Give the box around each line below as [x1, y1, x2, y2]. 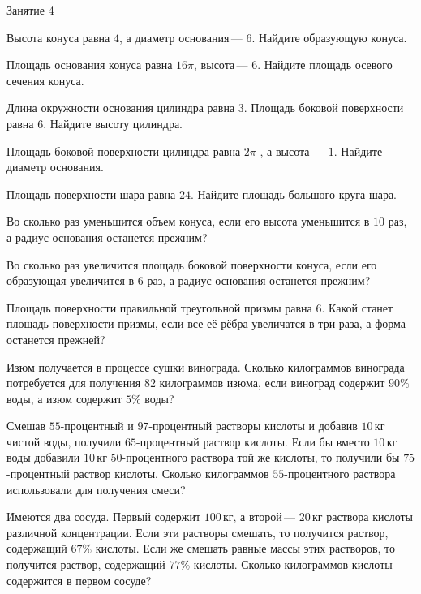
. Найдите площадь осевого [257, 56, 393, 73]
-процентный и [60, 417, 134, 434]
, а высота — [260, 142, 325, 159]
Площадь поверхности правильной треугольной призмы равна [6, 299, 312, 316]
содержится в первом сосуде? [6, 571, 152, 588]
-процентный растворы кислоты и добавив [148, 417, 358, 434]
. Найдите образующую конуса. [251, 28, 407, 45]
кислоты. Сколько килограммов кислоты [193, 556, 393, 573]
